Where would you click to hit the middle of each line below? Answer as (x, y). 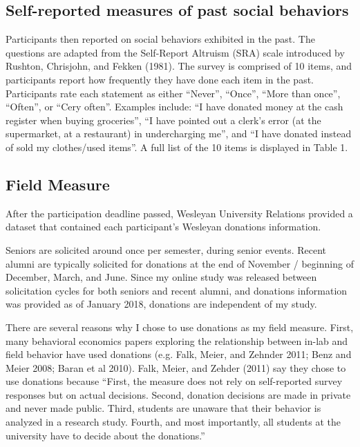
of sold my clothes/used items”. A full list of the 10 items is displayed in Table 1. (177, 147)
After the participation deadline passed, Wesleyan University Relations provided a (179, 213)
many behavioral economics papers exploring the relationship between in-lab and (177, 340)
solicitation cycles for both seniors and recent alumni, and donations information (177, 290)
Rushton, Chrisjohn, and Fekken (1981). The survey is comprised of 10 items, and (179, 66)
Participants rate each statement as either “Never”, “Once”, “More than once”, (173, 93)
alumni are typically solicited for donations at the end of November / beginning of (180, 263)
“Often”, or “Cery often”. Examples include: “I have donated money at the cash (174, 107)
